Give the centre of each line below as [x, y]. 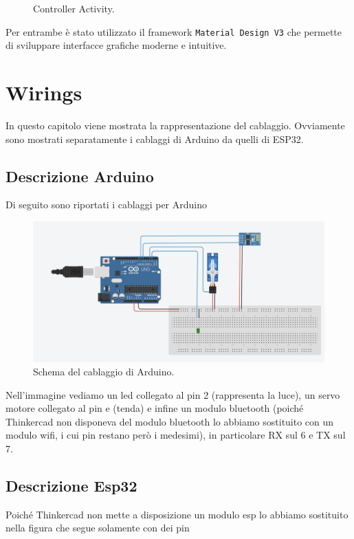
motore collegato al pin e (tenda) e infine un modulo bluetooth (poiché [155, 408]
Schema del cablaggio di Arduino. [104, 372]
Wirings [44, 92]
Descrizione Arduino [80, 176]
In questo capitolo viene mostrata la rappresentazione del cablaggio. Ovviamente [175, 125]
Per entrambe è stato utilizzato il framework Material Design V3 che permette [174, 31]
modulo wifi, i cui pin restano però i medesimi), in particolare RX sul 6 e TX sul [176, 435]
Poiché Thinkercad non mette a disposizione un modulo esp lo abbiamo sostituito [177, 514]
